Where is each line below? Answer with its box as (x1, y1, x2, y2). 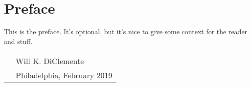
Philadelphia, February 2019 (16, 69, 113, 81)
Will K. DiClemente (16, 55, 84, 67)
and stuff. (4, 36, 33, 46)
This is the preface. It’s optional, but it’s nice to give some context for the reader (4, 26, 248, 37)
